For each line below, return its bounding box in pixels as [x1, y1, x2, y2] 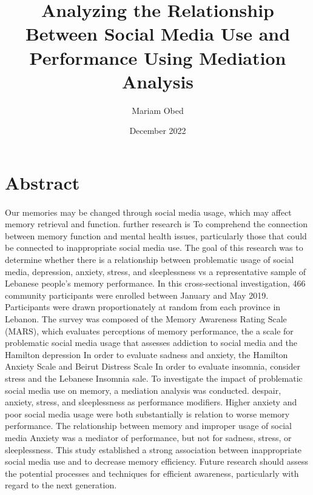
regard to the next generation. [5, 479, 117, 491]
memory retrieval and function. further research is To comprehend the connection [5, 218, 308, 230]
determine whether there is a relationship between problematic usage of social [5, 253, 294, 266]
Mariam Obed [132, 104, 184, 116]
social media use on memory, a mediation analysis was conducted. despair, [5, 384, 281, 396]
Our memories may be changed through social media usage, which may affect [5, 205, 292, 218]
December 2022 [129, 124, 186, 137]
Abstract [5, 170, 80, 194]
